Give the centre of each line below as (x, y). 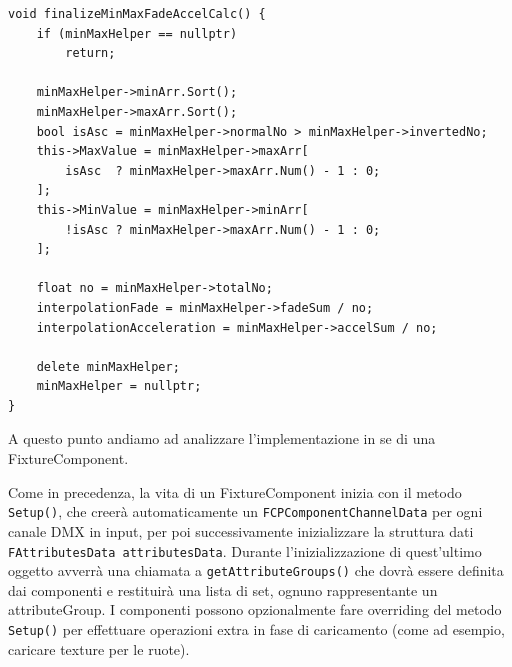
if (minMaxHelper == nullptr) (137, 33)
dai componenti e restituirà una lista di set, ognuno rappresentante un (223, 589)
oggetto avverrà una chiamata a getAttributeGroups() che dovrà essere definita (256, 570)
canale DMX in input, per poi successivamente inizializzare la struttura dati (241, 530)
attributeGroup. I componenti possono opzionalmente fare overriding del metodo (255, 609)
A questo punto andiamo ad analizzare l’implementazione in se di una (222, 438)
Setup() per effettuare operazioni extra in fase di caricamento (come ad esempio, (256, 629)
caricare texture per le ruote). (99, 648)
